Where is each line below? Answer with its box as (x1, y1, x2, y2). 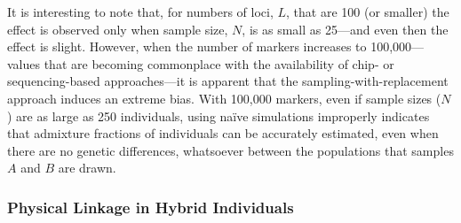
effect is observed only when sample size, (7, 19, 228, 38)
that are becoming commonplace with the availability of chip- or (44, 54, 394, 73)
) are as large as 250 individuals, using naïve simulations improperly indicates (7, 106, 430, 125)
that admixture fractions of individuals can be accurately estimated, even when (7, 124, 439, 142)
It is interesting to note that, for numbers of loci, (7, 3, 274, 20)
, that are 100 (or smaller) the (286, 3, 449, 20)
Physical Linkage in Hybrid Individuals (7, 196, 294, 218)
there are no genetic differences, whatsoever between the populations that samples (7, 141, 454, 159)
